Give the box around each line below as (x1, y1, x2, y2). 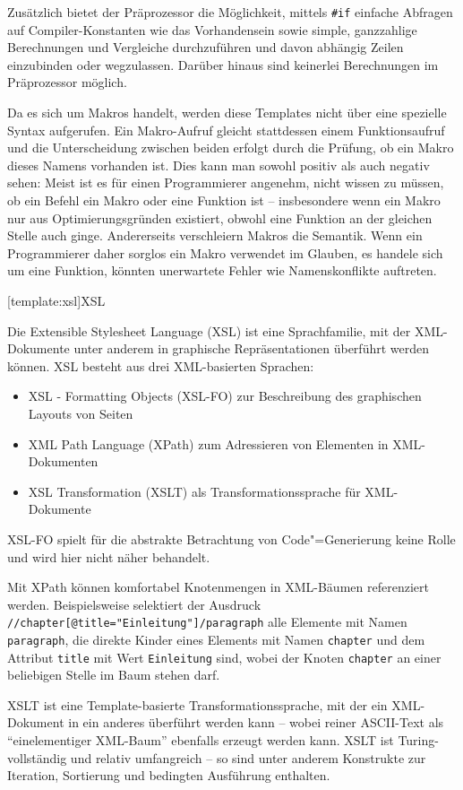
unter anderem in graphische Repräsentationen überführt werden (73, 339, 430, 358)
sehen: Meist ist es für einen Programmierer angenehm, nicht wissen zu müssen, (7, 173, 444, 192)
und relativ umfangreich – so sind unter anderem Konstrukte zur (70, 748, 426, 767)
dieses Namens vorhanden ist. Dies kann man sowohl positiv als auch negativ (7, 155, 430, 174)
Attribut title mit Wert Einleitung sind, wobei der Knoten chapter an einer (7, 647, 442, 666)
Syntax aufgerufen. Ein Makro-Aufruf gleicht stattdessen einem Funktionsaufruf (7, 120, 445, 139)
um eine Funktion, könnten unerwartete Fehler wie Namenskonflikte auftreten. (7, 261, 437, 280)
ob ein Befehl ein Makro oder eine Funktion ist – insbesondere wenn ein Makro (7, 191, 441, 209)
